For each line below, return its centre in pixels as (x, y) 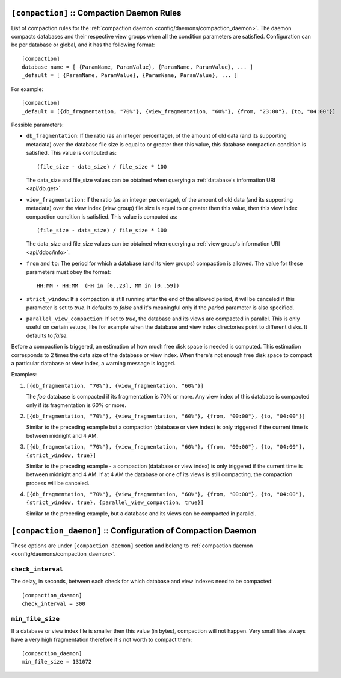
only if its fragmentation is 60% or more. (76, 405)
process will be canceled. (58, 483)
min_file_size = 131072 (57, 662)
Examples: (24, 375)
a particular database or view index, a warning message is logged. (93, 364)
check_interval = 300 (54, 604)
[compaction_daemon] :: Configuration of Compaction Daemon (134, 531)
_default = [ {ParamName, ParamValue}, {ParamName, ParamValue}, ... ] (130, 76)
